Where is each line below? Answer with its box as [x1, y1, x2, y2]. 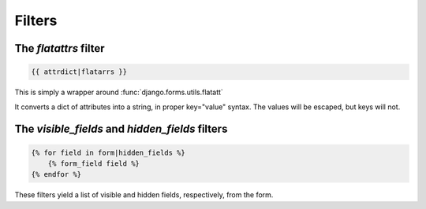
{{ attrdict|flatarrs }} [31, 68, 128, 76]
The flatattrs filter [14, 42, 106, 55]
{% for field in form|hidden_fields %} [31, 148, 185, 157]
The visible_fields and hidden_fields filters [14, 123, 228, 136]
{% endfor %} [31, 170, 82, 179]
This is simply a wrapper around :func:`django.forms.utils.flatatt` [14, 87, 224, 97]
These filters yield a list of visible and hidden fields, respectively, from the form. [14, 190, 274, 200]
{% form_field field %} [47, 159, 140, 168]
